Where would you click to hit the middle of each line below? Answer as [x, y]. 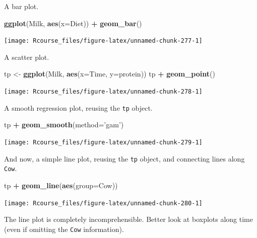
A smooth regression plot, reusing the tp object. [78, 107]
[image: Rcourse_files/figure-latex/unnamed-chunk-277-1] [103, 41]
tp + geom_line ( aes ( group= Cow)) [61, 185]
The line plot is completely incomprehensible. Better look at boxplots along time [128, 219]
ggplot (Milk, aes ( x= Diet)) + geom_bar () [73, 23]
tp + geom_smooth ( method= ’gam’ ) [64, 125]
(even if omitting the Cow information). [64, 229]
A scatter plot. [27, 57]
